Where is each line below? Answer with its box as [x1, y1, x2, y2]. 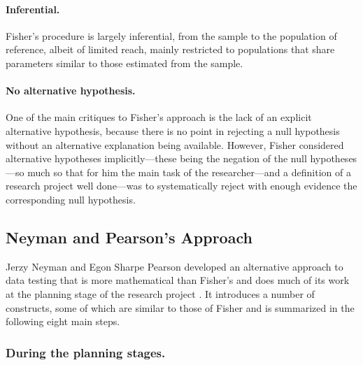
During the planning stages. [6, 343, 166, 361]
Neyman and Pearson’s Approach [6, 226, 252, 248]
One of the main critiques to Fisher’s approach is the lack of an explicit [6, 110, 312, 124]
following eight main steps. [6, 314, 120, 329]
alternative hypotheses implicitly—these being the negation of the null [6, 151, 307, 166]
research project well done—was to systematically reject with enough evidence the [6, 178, 357, 193]
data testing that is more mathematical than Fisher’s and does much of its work [6, 273, 350, 287]
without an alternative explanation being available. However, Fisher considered [6, 137, 344, 152]
